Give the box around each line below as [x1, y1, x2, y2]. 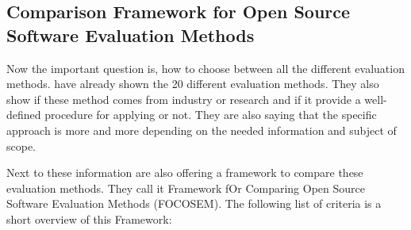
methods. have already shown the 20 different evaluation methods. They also [6, 75, 379, 92]
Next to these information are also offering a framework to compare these [6, 164, 363, 181]
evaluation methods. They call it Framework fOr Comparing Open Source [6, 179, 365, 196]
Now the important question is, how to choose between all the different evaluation [6, 59, 405, 76]
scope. [6, 137, 36, 154]
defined [6, 106, 41, 123]
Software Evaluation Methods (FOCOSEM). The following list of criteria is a [6, 195, 382, 212]
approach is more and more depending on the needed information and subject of [6, 121, 397, 138]
